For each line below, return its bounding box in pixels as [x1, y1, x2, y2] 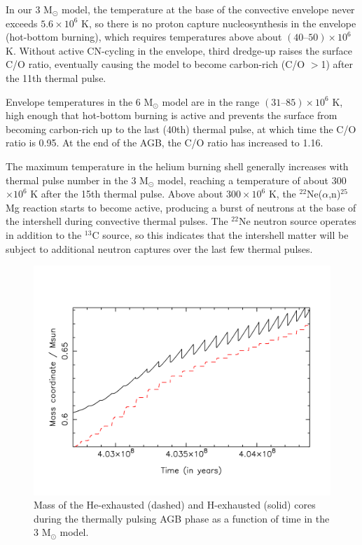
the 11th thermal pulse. [6, 70, 106, 85]
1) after [321, 57, 354, 71]
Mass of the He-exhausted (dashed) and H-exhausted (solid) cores [34, 497, 316, 512]
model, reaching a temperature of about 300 [158, 172, 347, 187]
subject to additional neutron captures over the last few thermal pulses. [6, 241, 313, 256]
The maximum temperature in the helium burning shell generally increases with [6, 158, 349, 173]
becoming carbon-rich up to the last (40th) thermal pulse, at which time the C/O [6, 121, 356, 136]
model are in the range [162, 94, 260, 109]
